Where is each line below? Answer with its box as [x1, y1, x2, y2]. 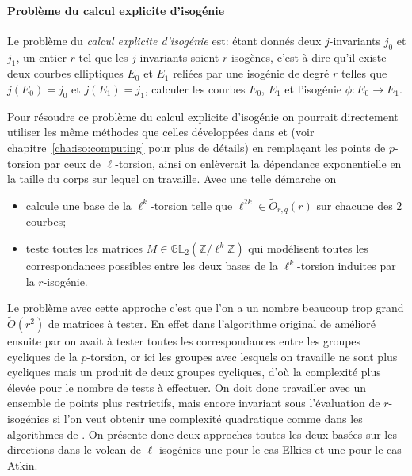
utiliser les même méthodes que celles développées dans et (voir [7, 124, 315, 140]
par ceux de [44, 154, 101, 171]
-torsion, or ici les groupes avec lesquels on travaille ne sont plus [86, 348, 398, 364]
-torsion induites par [296, 257, 396, 274]
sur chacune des [316, 196, 393, 213]
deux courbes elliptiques [7, 65, 124, 82]
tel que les [78, 48, 128, 65]
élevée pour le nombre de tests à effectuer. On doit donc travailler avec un [7, 379, 366, 395]
